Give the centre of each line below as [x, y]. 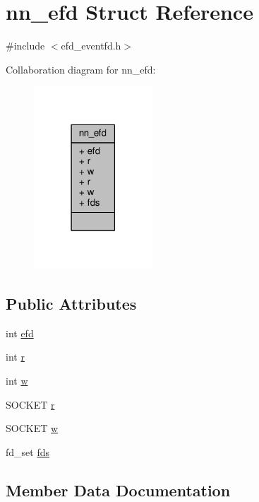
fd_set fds [28, 451]
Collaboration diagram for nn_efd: [81, 69]
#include [25, 46]
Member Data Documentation [118, 490]
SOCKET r [30, 404]
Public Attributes [71, 303]
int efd [20, 333]
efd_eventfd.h [91, 46]
